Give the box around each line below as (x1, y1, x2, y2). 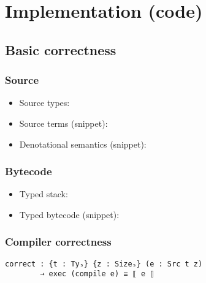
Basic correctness (5, 40, 116, 59)
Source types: (19, 96, 70, 109)
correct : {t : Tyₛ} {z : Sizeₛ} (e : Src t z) (5, 259, 203, 268)
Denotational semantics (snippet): (19, 137, 147, 150)
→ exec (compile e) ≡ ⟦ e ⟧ (40, 270, 154, 279)
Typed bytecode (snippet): (19, 208, 120, 221)
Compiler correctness (5, 234, 112, 249)
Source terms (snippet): (19, 116, 108, 129)
